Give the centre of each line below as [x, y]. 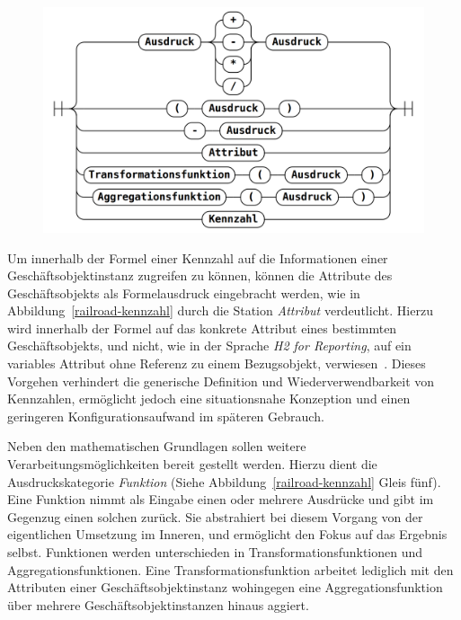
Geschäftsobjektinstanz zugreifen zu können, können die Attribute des [200, 275]
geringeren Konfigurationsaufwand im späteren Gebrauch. [166, 416]
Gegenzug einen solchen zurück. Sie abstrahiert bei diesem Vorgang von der [215, 516]
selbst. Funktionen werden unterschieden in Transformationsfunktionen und [215, 552]
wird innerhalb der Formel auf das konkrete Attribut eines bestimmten [202, 328]
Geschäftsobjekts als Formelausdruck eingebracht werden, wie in [184, 292]
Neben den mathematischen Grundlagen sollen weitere [157, 446]
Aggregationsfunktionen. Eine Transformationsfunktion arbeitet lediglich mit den [230, 569]
